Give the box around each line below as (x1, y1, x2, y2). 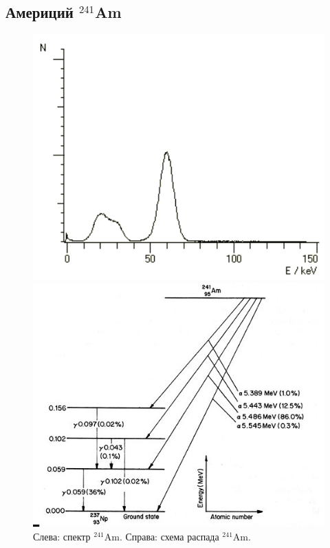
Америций (5, 1, 74, 23)
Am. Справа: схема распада (104, 529, 219, 543)
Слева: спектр (33, 529, 91, 543)
